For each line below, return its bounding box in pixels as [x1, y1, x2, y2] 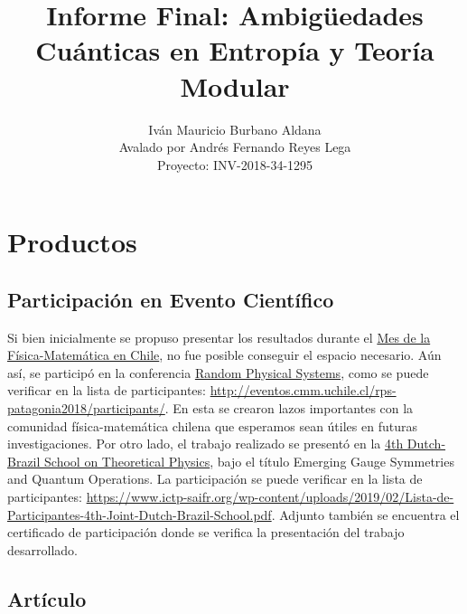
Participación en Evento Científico [7, 285, 334, 313]
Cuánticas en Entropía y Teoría [35, 32, 434, 69]
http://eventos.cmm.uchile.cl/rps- [210, 381, 397, 400]
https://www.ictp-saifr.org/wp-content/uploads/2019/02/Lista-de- [86, 487, 454, 506]
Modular [180, 67, 290, 104]
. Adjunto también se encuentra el [271, 505, 460, 524]
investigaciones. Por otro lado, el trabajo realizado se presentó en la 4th [7, 434, 404, 453]
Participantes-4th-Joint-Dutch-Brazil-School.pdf [7, 505, 272, 524]
